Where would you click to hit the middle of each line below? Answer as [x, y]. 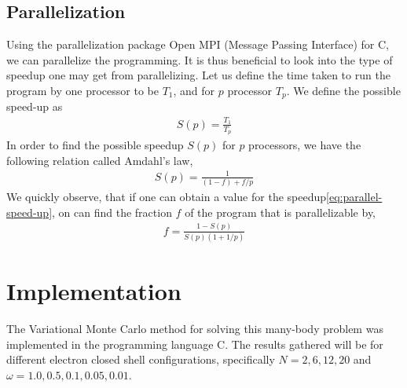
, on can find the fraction [112, 212]
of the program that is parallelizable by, [280, 212]
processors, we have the [305, 145]
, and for [194, 90]
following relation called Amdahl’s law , [100, 160]
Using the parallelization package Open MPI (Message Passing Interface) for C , [198, 44]
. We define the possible [343, 90]
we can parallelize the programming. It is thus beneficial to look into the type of [200, 59]
